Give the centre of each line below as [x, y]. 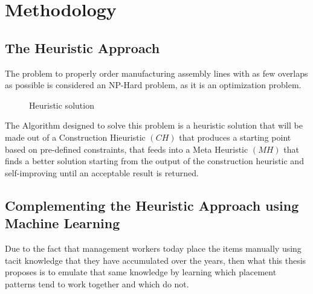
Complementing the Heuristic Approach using [152, 205]
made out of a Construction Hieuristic [75, 137]
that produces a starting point [235, 137]
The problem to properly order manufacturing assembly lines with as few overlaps [156, 73]
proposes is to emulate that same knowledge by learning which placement [141, 272]
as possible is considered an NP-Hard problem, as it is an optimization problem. [153, 85]
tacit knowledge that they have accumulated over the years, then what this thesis [156, 260]
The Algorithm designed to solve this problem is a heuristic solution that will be [154, 125]
